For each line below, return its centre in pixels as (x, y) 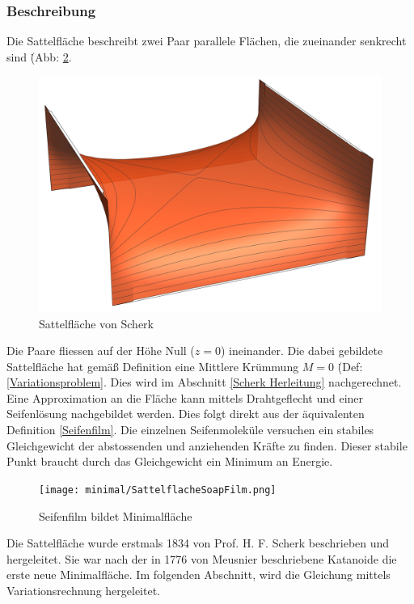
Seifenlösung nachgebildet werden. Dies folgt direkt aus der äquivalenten (186, 414)
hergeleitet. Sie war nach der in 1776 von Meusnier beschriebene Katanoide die (202, 558)
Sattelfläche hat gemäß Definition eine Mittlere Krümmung (153, 366)
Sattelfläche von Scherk (96, 323)
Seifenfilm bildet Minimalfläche (116, 515)
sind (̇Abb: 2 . (39, 56)
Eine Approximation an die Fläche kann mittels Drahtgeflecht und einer (185, 397)
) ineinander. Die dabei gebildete (302, 351)
